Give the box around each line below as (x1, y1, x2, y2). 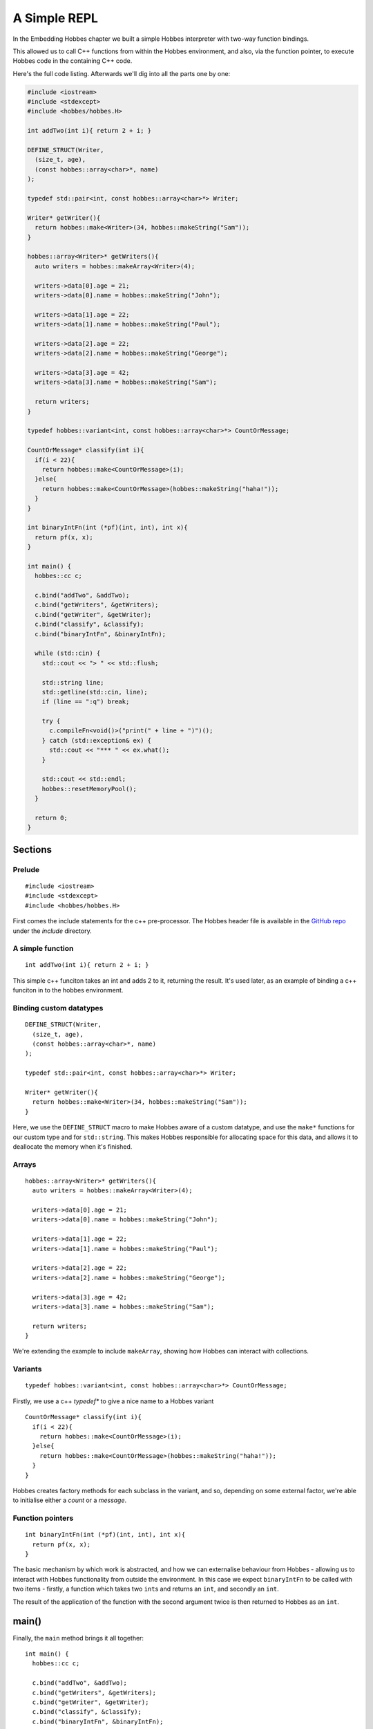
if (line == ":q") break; (41, 698, 130, 705)
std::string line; (41, 678, 104, 686)
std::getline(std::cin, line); (41, 688, 148, 696)
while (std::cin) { (35, 649, 101, 657)
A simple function (12, 944, 74, 954)
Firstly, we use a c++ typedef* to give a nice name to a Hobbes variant (12, 1397, 214, 1405)
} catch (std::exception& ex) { (41, 737, 152, 744)
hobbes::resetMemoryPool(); (41, 785, 137, 793)
